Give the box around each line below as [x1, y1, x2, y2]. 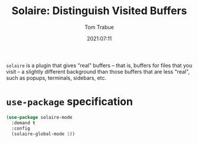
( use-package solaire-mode [6, 114, 73, 120]
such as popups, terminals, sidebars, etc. [6, 74, 106, 81]
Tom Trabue [85, 24, 114, 31]
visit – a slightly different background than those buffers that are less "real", [6, 68, 190, 75]
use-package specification [6, 95, 133, 108]
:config [11, 125, 31, 131]
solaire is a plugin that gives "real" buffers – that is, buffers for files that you [6, 62, 193, 69]
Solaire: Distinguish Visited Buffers [11, 4, 187, 18]
